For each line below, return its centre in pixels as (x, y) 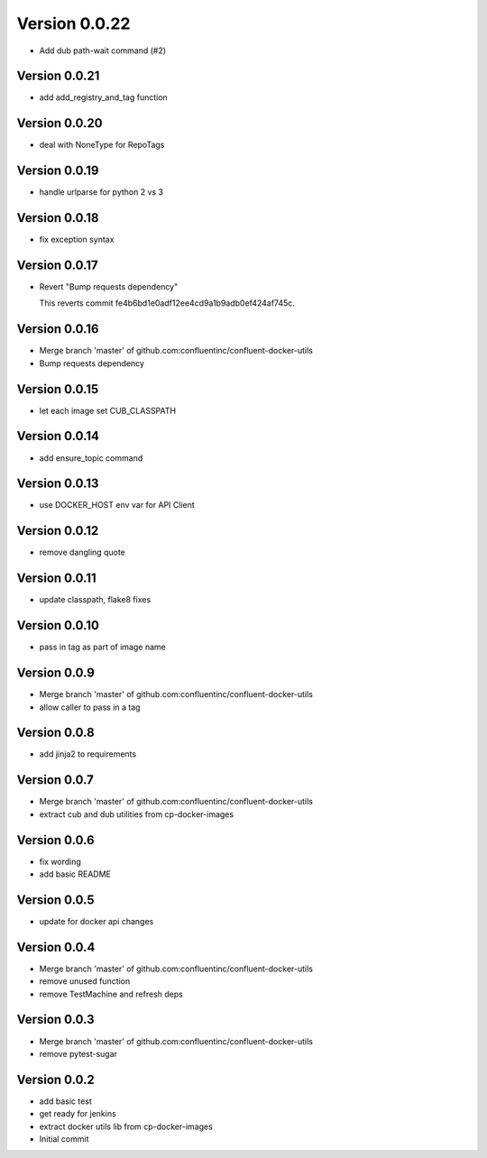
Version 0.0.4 (56, 947)
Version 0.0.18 (58, 218)
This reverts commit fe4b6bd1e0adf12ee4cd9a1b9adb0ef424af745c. (167, 303)
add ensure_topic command (91, 458)
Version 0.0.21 (58, 76)
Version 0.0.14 (58, 436)
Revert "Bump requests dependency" (109, 287)
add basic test (65, 1101)
